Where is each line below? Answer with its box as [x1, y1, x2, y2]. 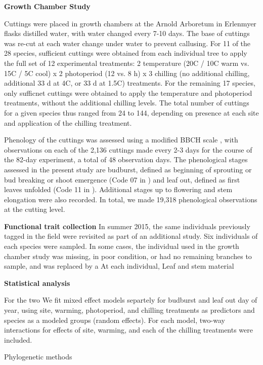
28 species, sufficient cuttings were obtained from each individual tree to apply [4, 48, 247, 58]
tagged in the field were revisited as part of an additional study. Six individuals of [4, 231, 258, 241]
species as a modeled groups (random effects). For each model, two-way [4, 314, 225, 325]
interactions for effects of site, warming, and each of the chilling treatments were [4, 324, 253, 335]
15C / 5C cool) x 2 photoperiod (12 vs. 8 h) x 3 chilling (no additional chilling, [4, 67, 250, 78]
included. [4, 334, 32, 345]
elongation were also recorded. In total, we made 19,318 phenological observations [4, 194, 257, 204]
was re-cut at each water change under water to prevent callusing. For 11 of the [4, 38, 251, 48]
